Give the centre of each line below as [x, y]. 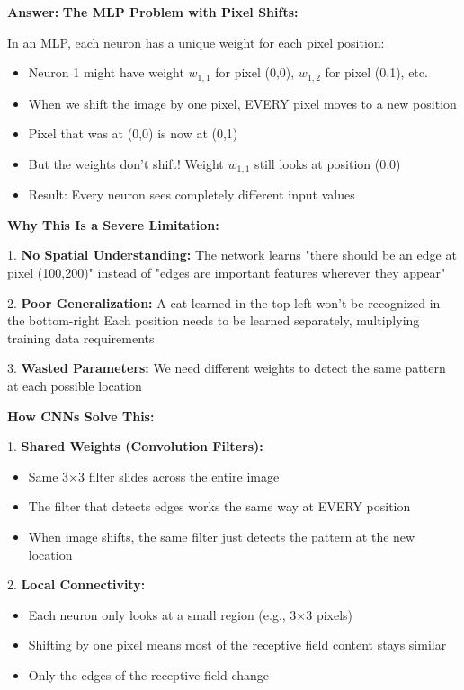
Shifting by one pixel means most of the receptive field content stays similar [237, 645]
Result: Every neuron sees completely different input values [192, 195]
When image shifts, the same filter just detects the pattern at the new [222, 536]
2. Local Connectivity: [76, 584]
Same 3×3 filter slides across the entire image [154, 476]
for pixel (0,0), [255, 72]
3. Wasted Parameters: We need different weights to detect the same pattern [227, 368]
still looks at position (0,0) [328, 163]
